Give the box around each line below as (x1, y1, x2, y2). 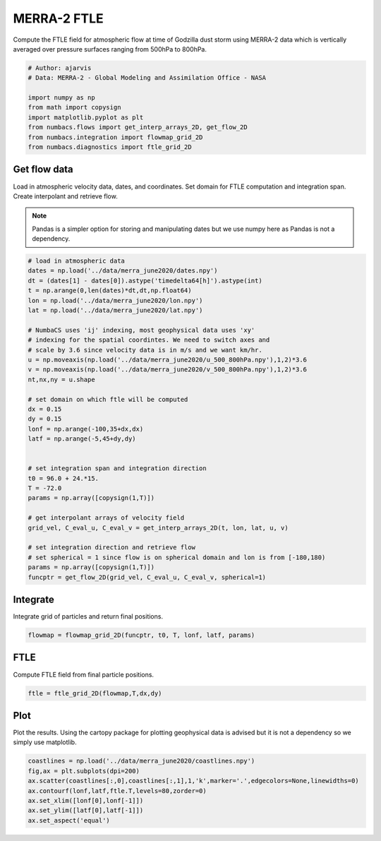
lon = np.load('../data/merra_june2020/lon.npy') (28, 297, 203, 304)
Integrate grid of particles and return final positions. (13, 612, 164, 621)
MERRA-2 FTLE (13, 11, 104, 26)
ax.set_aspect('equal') (28, 816, 111, 824)
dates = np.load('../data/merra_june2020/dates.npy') (28, 267, 218, 275)
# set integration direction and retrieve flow (28, 544, 195, 551)
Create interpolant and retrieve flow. (13, 191, 118, 201)
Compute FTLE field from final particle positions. (13, 670, 155, 679)
